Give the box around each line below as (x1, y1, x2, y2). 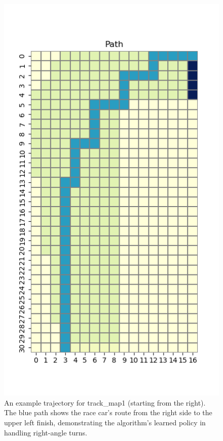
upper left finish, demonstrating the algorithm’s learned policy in (4, 417, 206, 427)
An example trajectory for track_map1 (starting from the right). (4, 397, 206, 408)
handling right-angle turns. (4, 427, 87, 437)
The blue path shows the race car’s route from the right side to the (4, 407, 212, 418)
